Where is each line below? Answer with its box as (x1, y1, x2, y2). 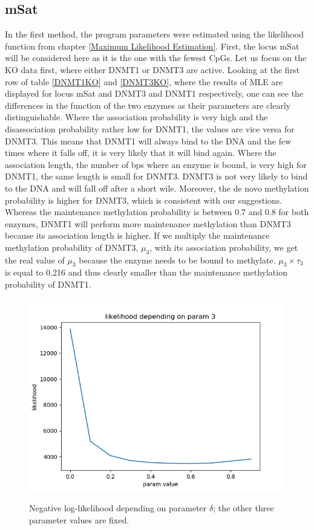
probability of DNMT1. (5, 278, 91, 291)
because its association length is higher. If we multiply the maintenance (5, 229, 270, 242)
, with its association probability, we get (149, 241, 298, 253)
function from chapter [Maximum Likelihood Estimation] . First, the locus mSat (5, 39, 299, 52)
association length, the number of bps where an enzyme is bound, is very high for (5, 158, 307, 170)
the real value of (5, 253, 65, 266)
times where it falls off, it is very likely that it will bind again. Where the (5, 146, 276, 159)
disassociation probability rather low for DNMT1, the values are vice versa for (5, 122, 295, 135)
